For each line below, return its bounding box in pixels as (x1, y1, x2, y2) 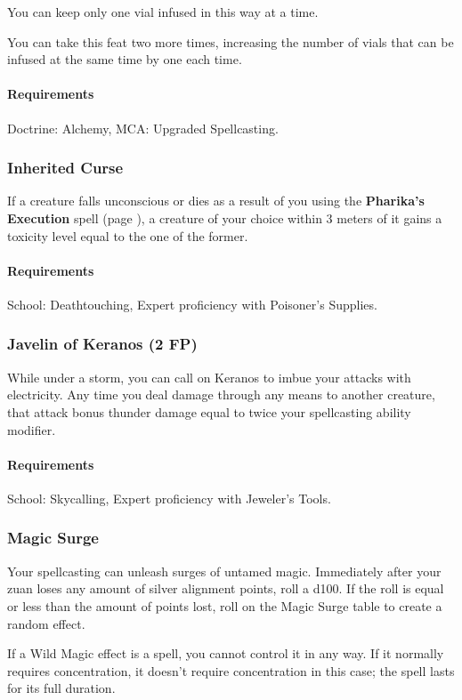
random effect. (7, 614, 85, 632)
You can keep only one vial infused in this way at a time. (7, 3, 319, 20)
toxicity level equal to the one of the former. (7, 226, 248, 245)
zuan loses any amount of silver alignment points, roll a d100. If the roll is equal (7, 579, 444, 598)
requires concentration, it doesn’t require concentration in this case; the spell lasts (7, 661, 455, 680)
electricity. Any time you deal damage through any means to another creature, (7, 385, 435, 404)
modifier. (7, 420, 56, 439)
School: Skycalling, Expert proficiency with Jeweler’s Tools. (7, 488, 331, 507)
